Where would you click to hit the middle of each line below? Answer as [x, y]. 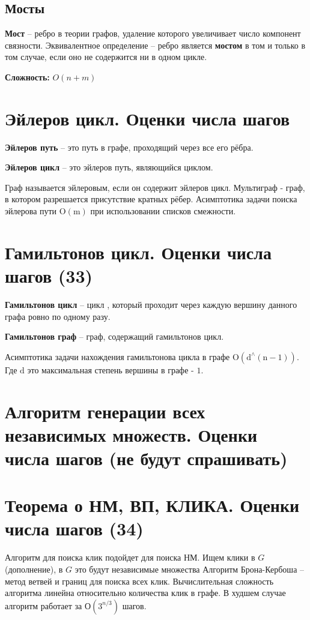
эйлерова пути [31, 211]
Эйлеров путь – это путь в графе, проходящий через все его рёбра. [129, 147]
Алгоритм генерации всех [105, 411]
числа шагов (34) [74, 528]
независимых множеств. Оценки [131, 434]
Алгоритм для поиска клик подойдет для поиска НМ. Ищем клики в [130, 557]
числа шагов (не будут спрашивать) [146, 458]
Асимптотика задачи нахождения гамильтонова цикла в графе [117, 356]
